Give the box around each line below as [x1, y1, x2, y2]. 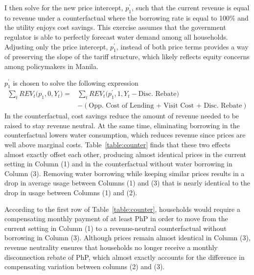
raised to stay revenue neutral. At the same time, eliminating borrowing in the [4, 120, 240, 130]
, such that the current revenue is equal [131, 2, 250, 12]
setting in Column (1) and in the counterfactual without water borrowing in [4, 159, 232, 169]
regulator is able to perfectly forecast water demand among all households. [4, 31, 228, 42]
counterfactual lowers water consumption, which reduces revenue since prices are [4, 130, 246, 140]
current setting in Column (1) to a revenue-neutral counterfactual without [4, 223, 227, 233]
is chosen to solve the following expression [13, 77, 139, 88]
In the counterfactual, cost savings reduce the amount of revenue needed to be [4, 111, 239, 121]
